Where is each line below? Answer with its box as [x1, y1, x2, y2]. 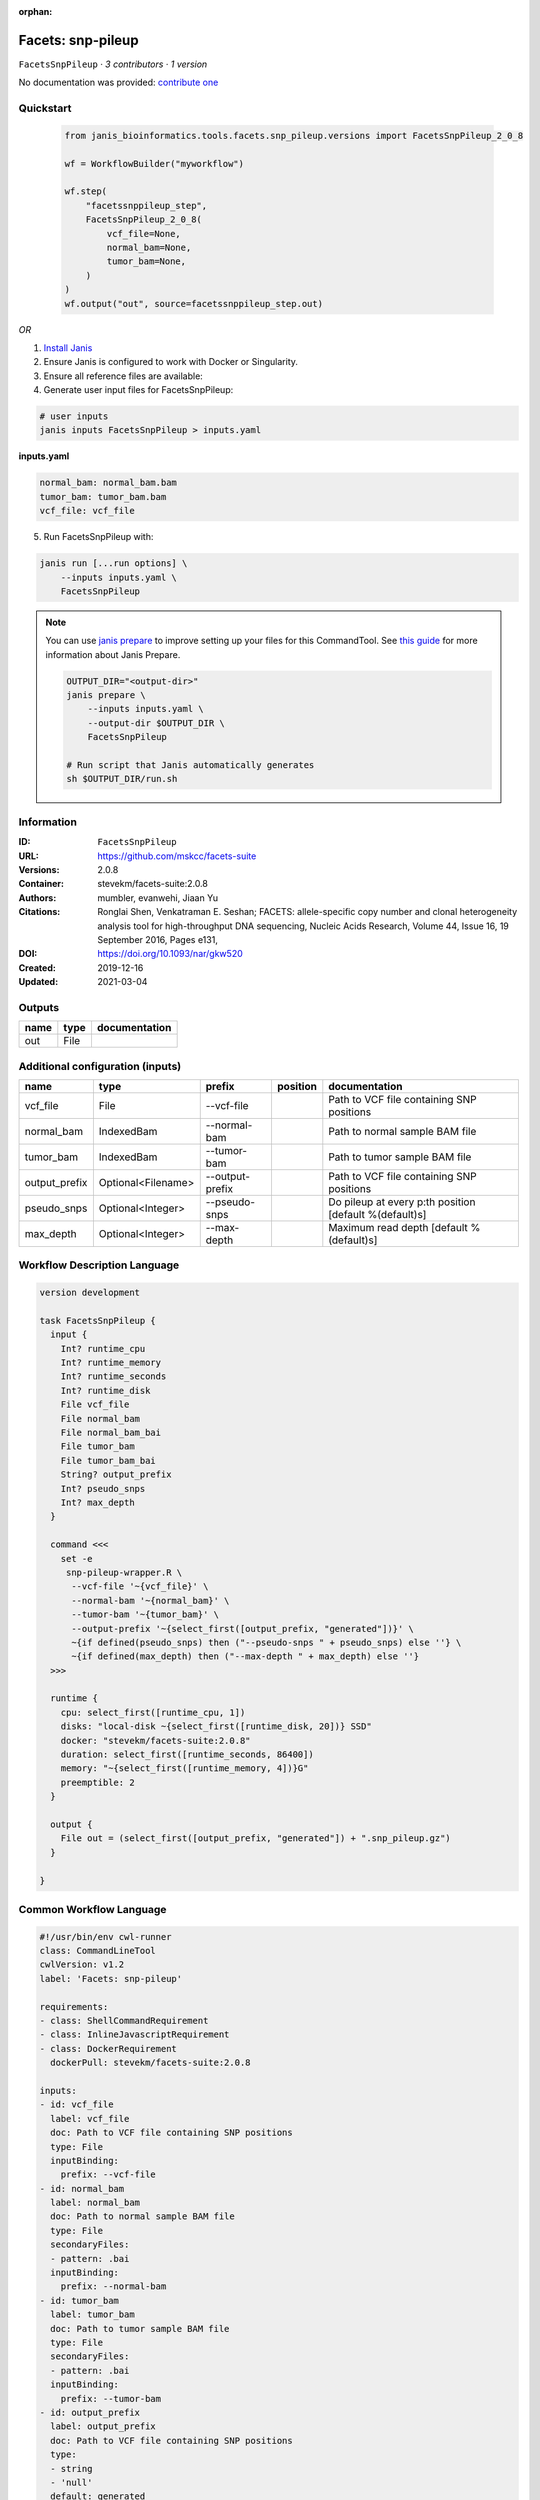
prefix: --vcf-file [60, 2169, 157, 2180]
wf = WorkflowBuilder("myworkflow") [64, 158, 245, 169]
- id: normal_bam [39, 2183, 125, 2194]
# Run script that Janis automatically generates [66, 760, 315, 771]
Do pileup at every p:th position [328, 1195, 476, 1209]
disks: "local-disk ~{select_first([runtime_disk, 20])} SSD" [60, 1721, 372, 1732]
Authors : [18, 891, 57, 904]
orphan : [18, 6, 53, 17]
